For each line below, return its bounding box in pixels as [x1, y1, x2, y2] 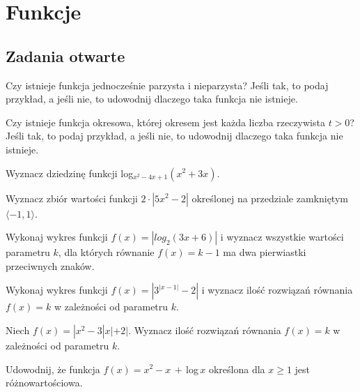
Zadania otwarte [6, 45, 125, 66]
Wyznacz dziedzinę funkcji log [6, 165, 134, 180]
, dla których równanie [58, 245, 155, 259]
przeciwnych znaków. [6, 258, 95, 273]
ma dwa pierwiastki [223, 245, 306, 259]
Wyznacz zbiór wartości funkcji [6, 190, 138, 205]
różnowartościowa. [6, 375, 83, 390]
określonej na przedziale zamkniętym [191, 190, 348, 205]
